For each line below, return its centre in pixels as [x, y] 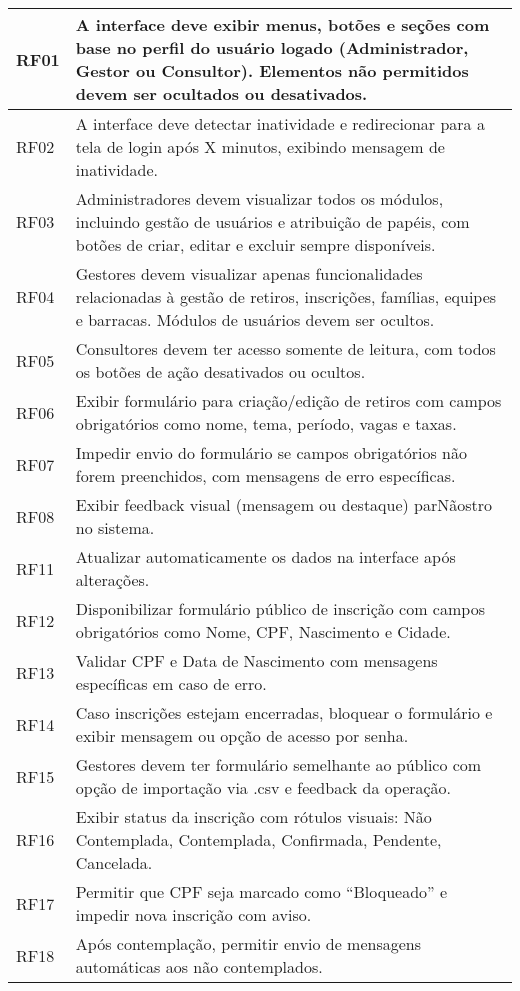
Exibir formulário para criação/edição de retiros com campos [288, 400]
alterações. [112, 579]
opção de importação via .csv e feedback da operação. [263, 787]
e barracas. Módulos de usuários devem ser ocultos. [255, 319]
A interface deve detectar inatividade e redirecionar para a [280, 123]
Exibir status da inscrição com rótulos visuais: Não [253, 816]
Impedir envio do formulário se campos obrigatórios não [271, 452]
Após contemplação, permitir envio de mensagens [248, 943]
